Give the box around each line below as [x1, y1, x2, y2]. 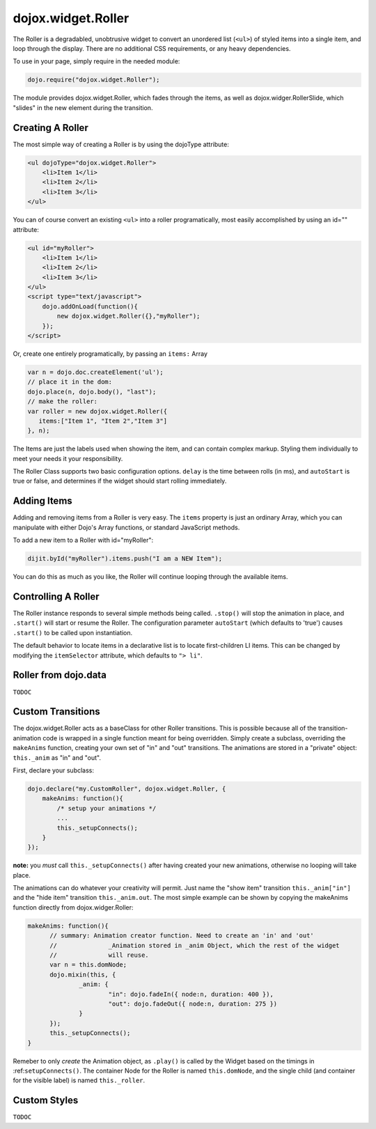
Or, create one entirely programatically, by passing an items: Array [13, 350, 208, 358]
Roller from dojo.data [13, 669, 107, 681]
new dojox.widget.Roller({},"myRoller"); [56, 312, 201, 320]
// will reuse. [49, 951, 149, 959]
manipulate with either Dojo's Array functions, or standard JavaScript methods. [13, 523, 240, 531]
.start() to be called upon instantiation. [13, 628, 133, 637]
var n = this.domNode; [49, 961, 127, 969]
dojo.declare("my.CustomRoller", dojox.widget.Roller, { [27, 784, 226, 793]
